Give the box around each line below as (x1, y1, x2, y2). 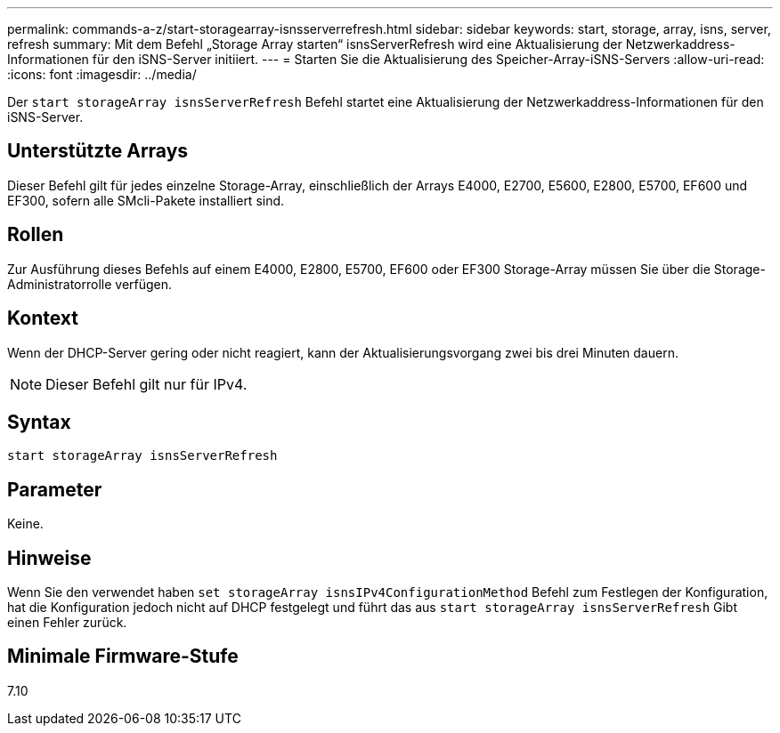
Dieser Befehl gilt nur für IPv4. (45, 375, 248, 393)
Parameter (7, 478, 102, 501)
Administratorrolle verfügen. (7, 276, 173, 292)
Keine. (7, 516, 44, 532)
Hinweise (7, 546, 92, 569)
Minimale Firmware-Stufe (7, 645, 239, 668)
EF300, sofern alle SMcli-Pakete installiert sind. (7, 192, 285, 208)
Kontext (7, 307, 78, 330)
